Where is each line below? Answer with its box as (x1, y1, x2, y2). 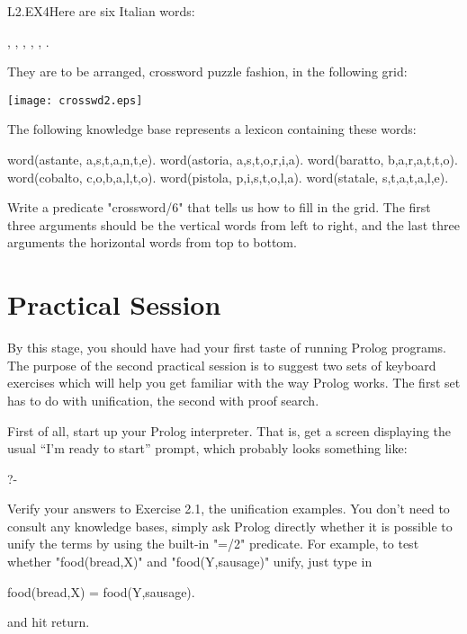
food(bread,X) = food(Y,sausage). (7, 582, 195, 601)
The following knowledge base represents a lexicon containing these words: (7, 120, 417, 138)
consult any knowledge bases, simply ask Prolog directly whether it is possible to (7, 516, 453, 535)
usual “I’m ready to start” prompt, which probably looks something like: (7, 439, 408, 458)
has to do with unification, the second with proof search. (7, 390, 319, 409)
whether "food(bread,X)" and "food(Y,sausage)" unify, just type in (7, 552, 373, 571)
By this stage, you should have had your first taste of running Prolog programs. (7, 338, 447, 357)
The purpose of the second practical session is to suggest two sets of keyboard (7, 355, 436, 374)
